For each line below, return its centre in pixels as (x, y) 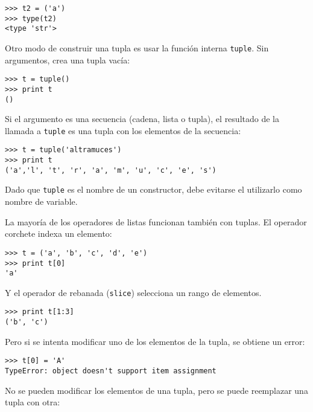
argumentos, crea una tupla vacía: (68, 60)
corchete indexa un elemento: (58, 233)
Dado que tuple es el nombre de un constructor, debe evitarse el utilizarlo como (153, 189)
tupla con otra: (33, 402)
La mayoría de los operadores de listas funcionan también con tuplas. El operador (156, 221)
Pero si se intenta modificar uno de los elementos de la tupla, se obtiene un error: (155, 341)
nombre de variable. (41, 201)
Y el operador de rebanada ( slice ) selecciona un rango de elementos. (133, 292)
